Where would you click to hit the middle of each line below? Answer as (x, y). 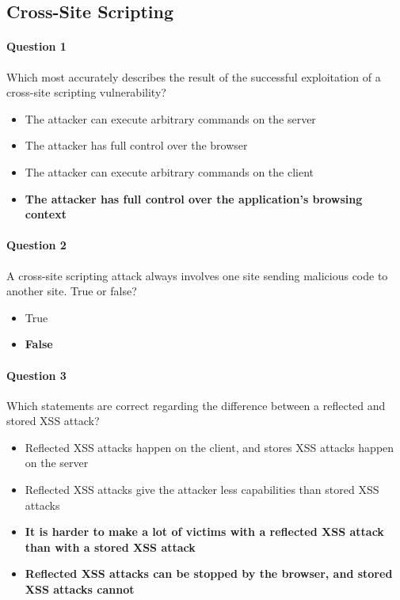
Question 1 (36, 46)
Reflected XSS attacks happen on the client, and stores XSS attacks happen (210, 447)
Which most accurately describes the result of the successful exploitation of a (194, 76)
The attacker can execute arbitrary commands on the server (170, 118)
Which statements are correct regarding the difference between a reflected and (196, 405)
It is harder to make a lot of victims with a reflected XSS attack (204, 532)
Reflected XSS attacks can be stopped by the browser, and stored (209, 573)
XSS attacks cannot (80, 589)
